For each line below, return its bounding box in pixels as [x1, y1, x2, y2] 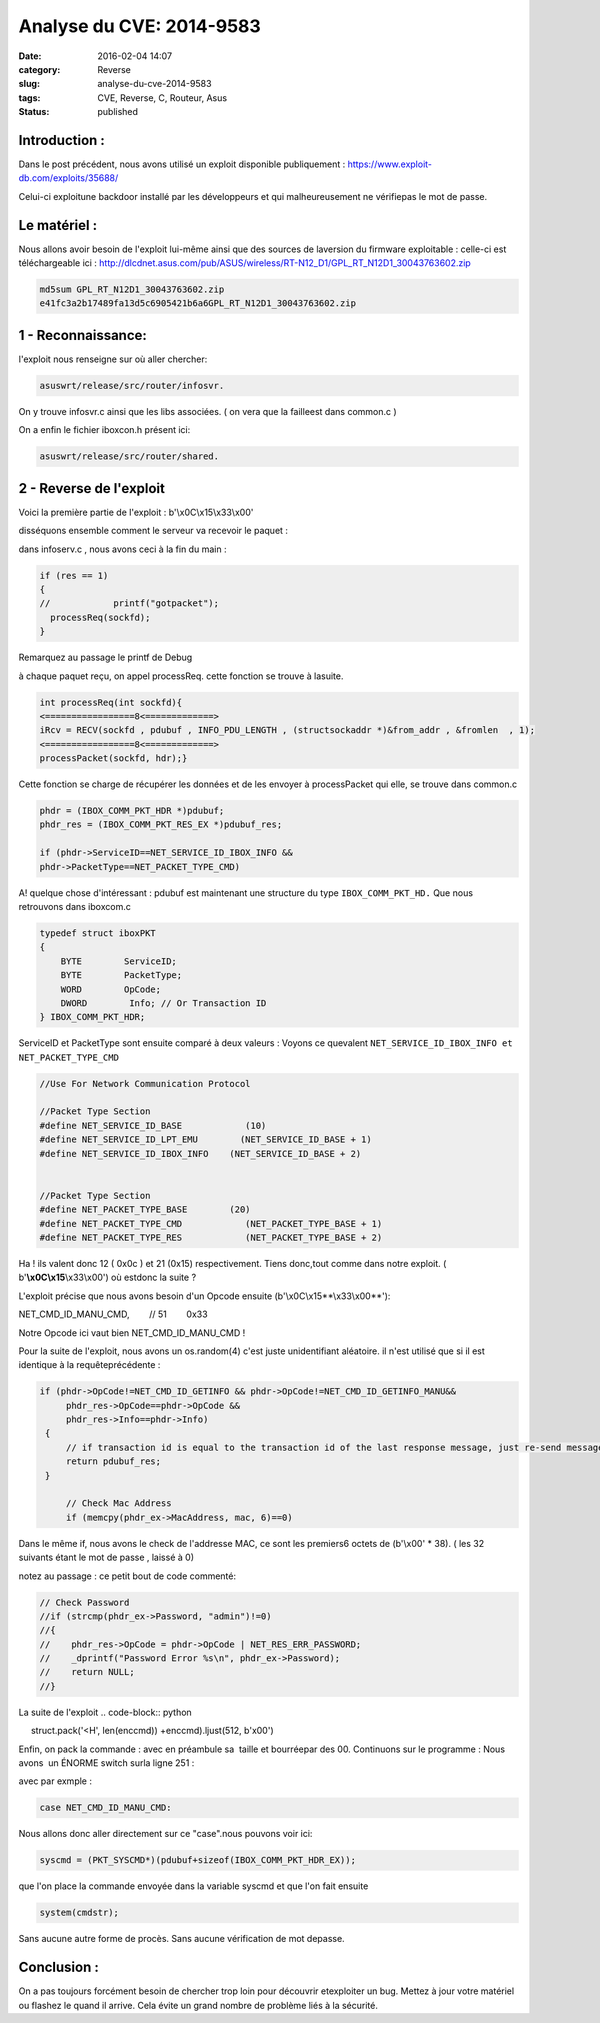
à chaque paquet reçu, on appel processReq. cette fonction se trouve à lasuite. [18, 670, 344, 682]
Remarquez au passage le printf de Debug [18, 651, 193, 664]
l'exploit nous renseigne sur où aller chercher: [18, 353, 208, 365]
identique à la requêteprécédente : [18, 1359, 161, 1371]
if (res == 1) [39, 570, 109, 581]
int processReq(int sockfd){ [39, 696, 183, 708]
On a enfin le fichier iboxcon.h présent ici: [18, 424, 191, 436]
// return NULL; [39, 1666, 135, 1678]
